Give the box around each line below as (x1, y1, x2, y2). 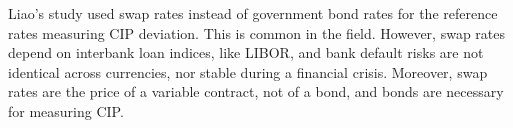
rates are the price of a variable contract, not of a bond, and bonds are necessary (8, 81, 504, 102)
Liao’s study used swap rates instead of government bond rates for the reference (8, 3, 498, 23)
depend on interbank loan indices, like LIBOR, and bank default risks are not (8, 42, 484, 63)
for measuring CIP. (8, 100, 124, 121)
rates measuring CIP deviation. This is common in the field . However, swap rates (8, 22, 505, 43)
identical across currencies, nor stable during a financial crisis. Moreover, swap (8, 61, 488, 82)
